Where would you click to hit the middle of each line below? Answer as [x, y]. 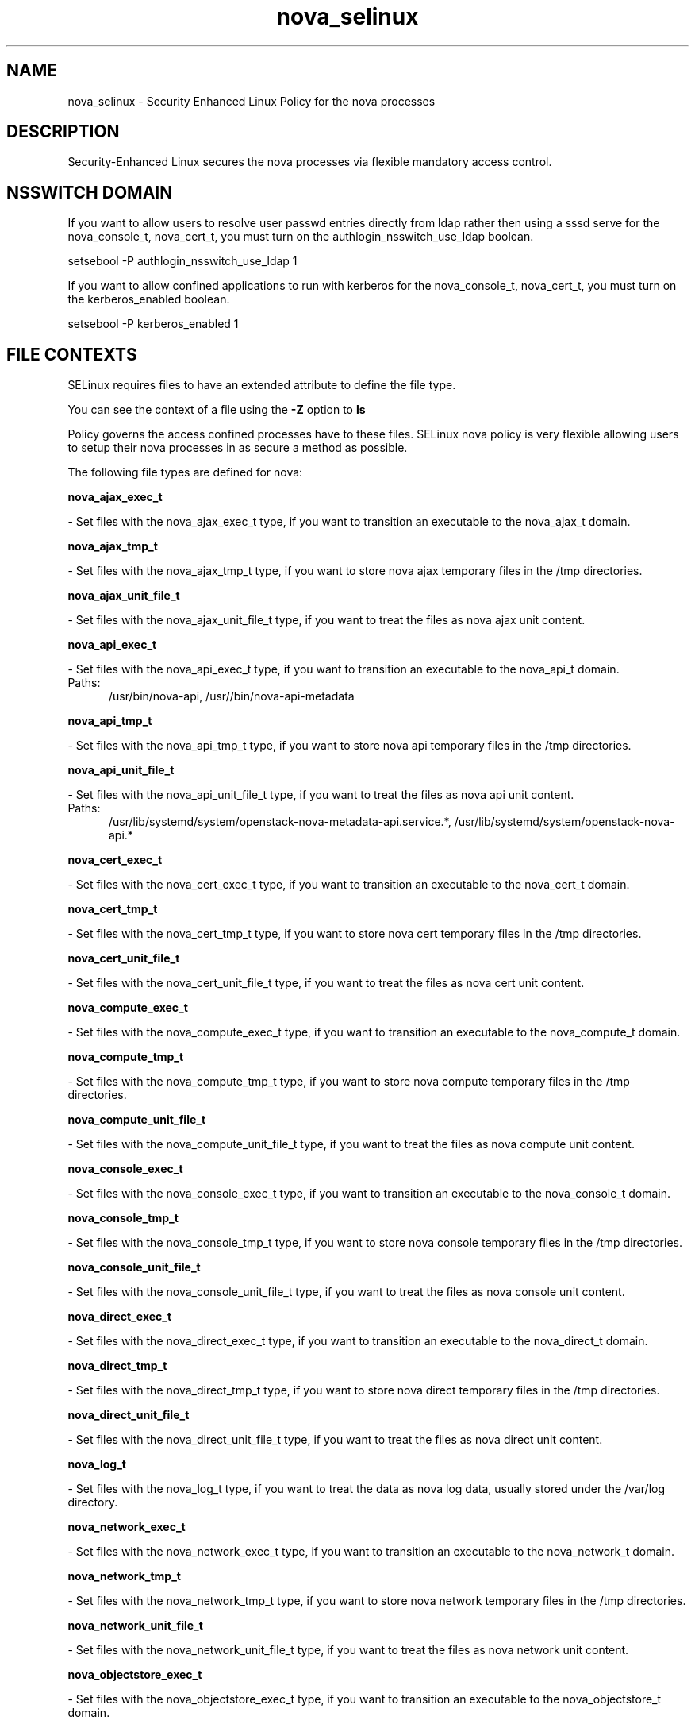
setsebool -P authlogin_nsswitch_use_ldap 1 [182, 261]
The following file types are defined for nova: [185, 472]
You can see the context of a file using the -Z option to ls [217, 410]
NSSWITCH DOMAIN [90, 192]
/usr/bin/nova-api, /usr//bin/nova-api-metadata [232, 696]
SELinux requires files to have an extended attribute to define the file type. [262, 385]
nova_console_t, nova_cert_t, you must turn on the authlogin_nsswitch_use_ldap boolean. [301, 237]
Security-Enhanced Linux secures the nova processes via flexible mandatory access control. [310, 162]
